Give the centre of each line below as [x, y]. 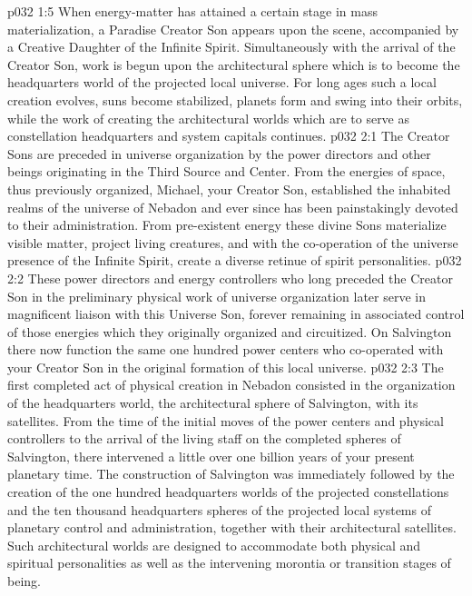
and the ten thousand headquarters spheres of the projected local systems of [219, 509]
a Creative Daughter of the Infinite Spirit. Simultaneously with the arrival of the [231, 47]
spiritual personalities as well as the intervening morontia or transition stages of [229, 563]
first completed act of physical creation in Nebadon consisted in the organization [231, 385]
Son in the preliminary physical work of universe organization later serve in [216, 296]
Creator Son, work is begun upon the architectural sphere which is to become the [234, 64]
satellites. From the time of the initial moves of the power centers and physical [226, 420]
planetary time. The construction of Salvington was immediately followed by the [231, 474]
